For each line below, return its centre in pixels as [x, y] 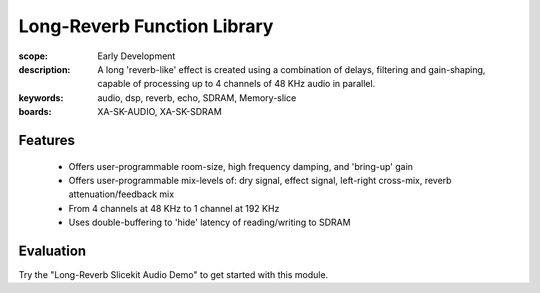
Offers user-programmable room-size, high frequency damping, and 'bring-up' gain [241, 166]
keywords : [41, 97]
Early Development [136, 56]
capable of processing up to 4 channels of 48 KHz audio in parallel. [236, 84]
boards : [35, 112]
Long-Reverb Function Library [146, 26]
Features [46, 140]
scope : [33, 56]
